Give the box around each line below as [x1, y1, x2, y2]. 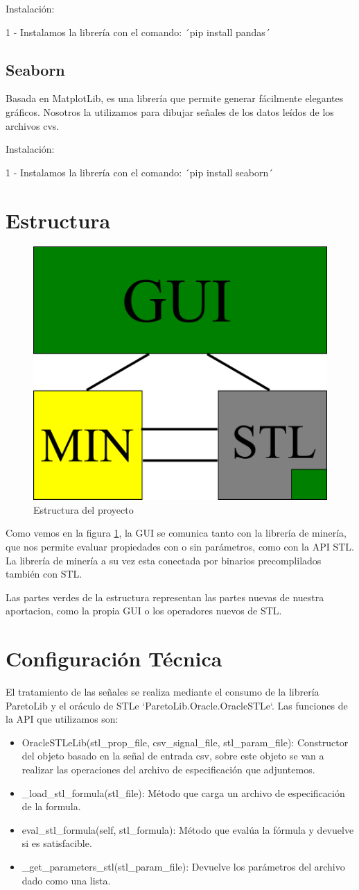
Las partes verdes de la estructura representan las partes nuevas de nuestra [6, 589, 324, 604]
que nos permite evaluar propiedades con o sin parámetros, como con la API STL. [6, 539, 354, 554]
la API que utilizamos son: [6, 712, 119, 726]
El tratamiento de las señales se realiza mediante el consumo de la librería [6, 685, 319, 699]
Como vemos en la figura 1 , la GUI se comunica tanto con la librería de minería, [6, 526, 347, 540]
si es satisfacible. [21, 836, 92, 850]
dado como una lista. [21, 873, 111, 887]
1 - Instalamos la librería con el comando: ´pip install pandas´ [6, 24, 270, 39]
